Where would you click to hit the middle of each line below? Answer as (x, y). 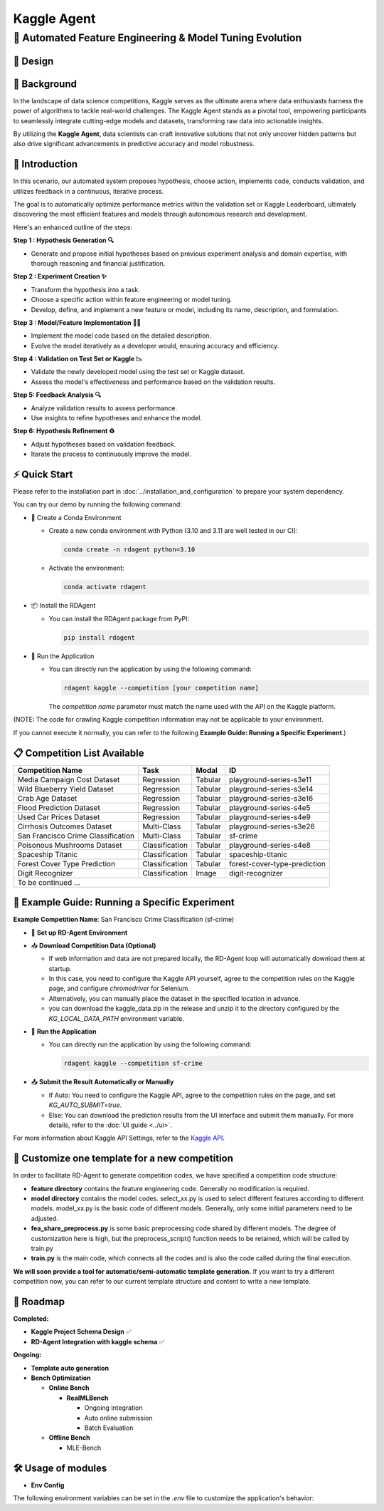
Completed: (31, 1319)
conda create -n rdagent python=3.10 (129, 550)
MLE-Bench (84, 1448)
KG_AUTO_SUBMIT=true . (85, 1105)
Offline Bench (69, 1438)
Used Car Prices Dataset (59, 817)
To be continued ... (49, 882)
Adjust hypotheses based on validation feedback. (103, 444)
